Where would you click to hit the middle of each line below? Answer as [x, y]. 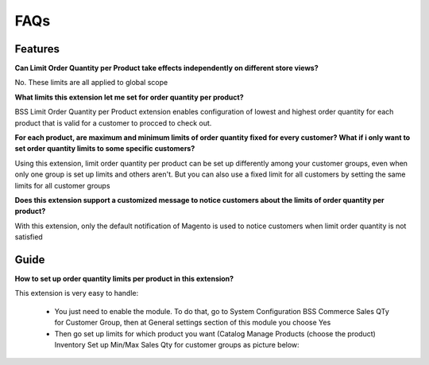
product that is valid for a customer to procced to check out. [113, 122]
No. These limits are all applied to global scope [91, 83]
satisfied [29, 237]
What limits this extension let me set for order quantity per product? [129, 97]
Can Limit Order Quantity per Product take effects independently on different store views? [166, 68]
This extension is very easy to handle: [77, 293]
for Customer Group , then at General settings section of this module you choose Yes [193, 323]
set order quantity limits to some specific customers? [105, 149]
